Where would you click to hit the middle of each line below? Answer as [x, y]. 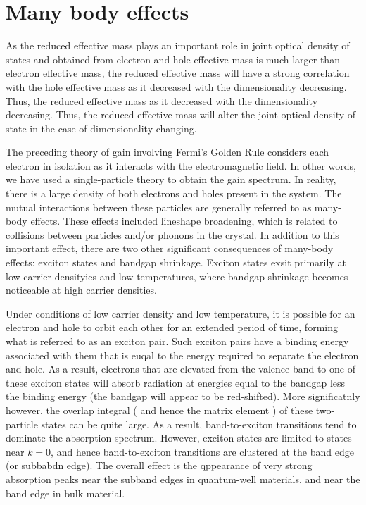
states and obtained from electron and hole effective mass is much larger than [173, 59]
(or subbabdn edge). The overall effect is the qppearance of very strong [159, 465]
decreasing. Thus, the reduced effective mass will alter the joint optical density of [181, 114]
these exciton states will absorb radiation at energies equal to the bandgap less [176, 382]
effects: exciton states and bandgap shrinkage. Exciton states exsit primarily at [176, 262]
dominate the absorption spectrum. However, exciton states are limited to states [179, 438]
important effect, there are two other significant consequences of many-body [170, 248]
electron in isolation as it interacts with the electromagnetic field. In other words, [181, 165]
